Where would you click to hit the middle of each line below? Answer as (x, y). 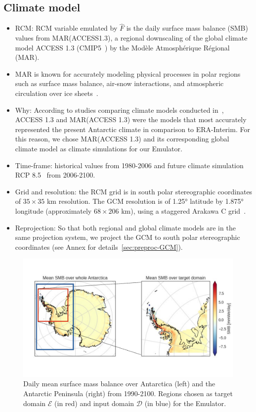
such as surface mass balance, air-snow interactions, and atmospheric (119, 83)
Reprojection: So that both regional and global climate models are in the (125, 227)
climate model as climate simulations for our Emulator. (99, 148)
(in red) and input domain (94, 403)
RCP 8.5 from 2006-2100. (55, 175)
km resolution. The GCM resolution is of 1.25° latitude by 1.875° (145, 201)
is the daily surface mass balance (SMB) (187, 28)
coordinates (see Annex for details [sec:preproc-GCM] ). (99, 247)
